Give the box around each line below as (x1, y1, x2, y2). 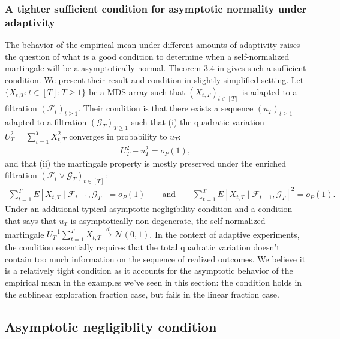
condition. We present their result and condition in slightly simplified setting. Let (5, 73, 304, 86)
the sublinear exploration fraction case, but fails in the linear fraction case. (5, 287, 279, 300)
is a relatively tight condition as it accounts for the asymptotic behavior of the (5, 264, 293, 277)
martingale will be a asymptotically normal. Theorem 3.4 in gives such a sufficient (5, 62, 306, 74)
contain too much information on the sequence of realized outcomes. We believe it (5, 252, 306, 265)
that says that (5, 214, 56, 227)
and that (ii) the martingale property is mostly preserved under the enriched (5, 157, 287, 169)
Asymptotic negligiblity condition (5, 317, 217, 335)
